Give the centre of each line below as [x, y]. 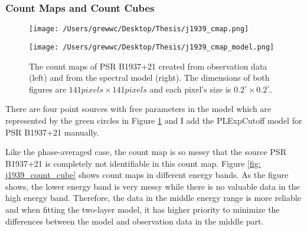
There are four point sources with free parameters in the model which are [138, 109]
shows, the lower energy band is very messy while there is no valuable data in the [153, 186]
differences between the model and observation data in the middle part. [135, 221]
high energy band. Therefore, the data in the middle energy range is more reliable [153, 198]
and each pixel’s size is [190, 89]
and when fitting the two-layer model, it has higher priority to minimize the [143, 209]
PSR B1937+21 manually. [52, 132]
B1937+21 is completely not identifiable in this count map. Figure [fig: [133, 163]
